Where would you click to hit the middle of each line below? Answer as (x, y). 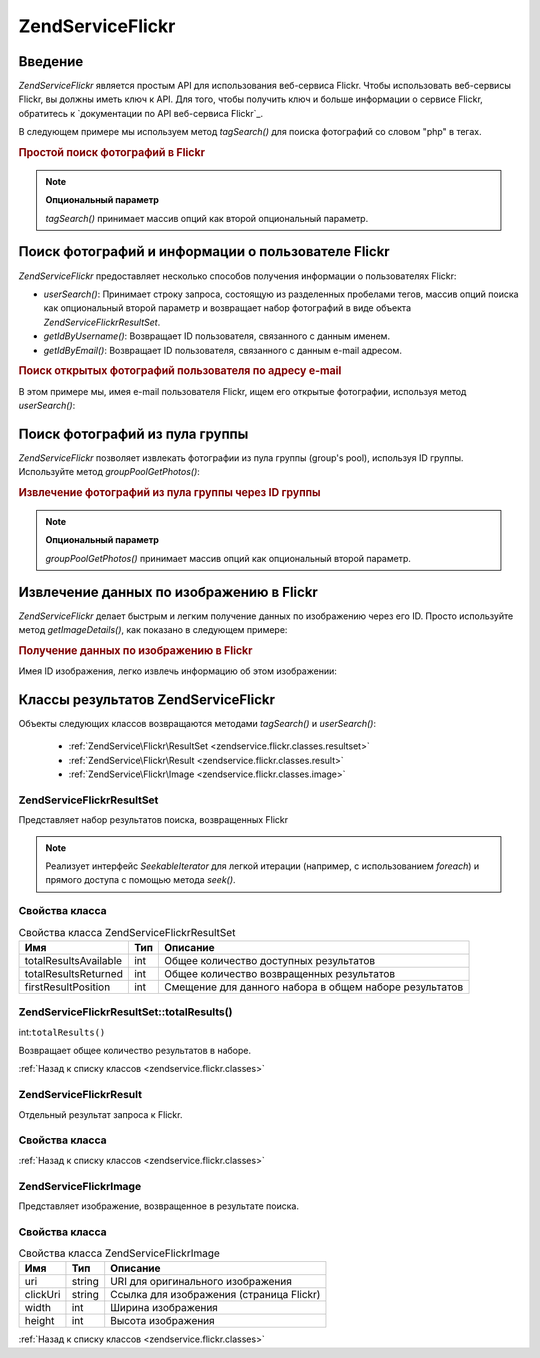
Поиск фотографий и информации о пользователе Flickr (204, 251)
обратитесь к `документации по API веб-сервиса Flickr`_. (141, 113)
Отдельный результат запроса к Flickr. (100, 1114)
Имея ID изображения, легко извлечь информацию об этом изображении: (177, 671)
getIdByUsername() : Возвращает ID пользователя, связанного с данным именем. (216, 336)
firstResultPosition (67, 987)
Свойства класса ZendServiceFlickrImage (119, 1253)
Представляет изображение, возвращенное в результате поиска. (159, 1206)
